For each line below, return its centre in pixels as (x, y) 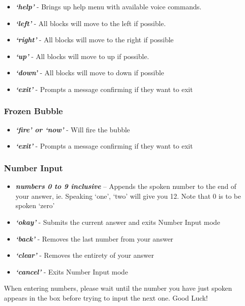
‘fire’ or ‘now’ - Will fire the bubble (73, 129)
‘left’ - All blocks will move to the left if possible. (91, 23)
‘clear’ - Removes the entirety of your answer (85, 255)
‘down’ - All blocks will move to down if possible (90, 73)
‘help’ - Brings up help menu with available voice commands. (108, 6)
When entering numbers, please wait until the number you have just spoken (118, 288)
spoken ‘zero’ (35, 205)
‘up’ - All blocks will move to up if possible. (82, 56)
